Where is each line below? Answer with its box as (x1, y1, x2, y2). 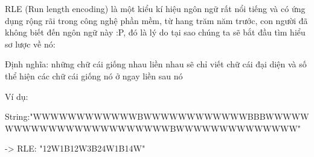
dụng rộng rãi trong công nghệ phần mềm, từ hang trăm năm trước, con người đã (5, 14, 308, 26)
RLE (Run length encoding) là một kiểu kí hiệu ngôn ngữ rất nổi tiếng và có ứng (5, 2, 306, 14)
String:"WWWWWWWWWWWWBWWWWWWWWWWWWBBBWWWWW (5, 110, 309, 123)
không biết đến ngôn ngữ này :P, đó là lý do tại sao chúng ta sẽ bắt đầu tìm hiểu (5, 26, 306, 38)
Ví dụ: (5, 90, 28, 102)
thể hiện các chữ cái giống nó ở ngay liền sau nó (5, 69, 183, 82)
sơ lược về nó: (5, 37, 56, 50)
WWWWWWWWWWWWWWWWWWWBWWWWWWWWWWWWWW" (5, 122, 301, 134)
